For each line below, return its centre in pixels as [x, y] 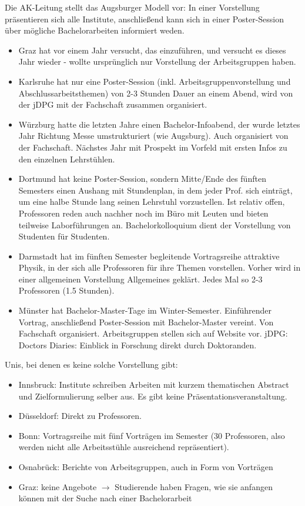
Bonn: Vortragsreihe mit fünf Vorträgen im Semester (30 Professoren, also [152, 435]
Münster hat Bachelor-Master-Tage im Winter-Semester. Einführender [145, 310]
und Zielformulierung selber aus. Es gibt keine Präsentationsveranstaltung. [153, 396]
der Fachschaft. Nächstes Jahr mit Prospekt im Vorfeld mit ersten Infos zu [153, 147]
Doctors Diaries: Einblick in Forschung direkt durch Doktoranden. [138, 344]
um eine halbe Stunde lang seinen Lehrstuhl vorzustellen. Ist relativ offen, [152, 202]
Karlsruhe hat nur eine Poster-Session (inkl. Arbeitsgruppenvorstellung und [155, 81]
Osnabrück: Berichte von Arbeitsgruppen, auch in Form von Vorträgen [146, 467]
